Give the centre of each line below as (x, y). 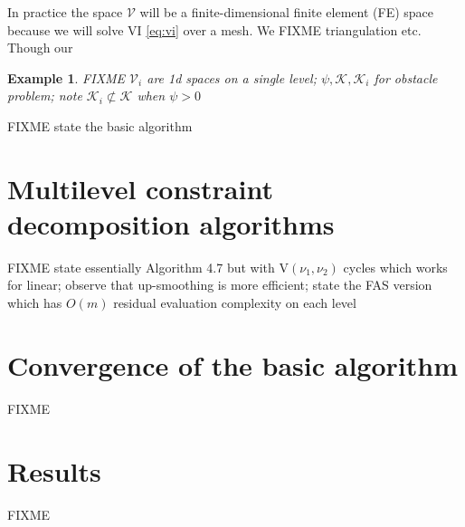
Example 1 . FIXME (66, 77)
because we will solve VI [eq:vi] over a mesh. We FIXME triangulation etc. (214, 29)
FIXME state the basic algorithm (100, 125)
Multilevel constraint (140, 188)
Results (54, 470)
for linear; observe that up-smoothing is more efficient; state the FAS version (220, 285)
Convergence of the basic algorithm (233, 364)
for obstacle (406, 77)
